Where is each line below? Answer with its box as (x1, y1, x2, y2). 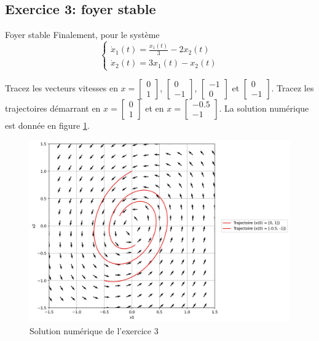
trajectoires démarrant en (5, 101, 101, 114)
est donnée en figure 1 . (5, 118, 90, 131)
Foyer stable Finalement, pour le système (5, 28, 160, 41)
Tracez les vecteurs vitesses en (5, 81, 118, 94)
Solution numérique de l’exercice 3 (30, 324, 159, 337)
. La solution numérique (219, 101, 309, 114)
